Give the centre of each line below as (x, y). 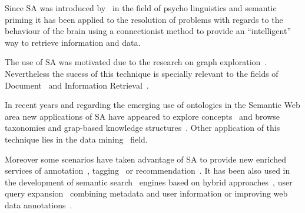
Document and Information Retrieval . (77, 85)
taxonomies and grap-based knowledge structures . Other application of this (142, 128)
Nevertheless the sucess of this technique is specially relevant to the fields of (142, 73)
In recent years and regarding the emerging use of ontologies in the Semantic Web (152, 105)
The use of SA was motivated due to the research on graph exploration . (136, 62)
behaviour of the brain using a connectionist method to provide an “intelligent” (148, 31)
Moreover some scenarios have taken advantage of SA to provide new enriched (145, 159)
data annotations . (39, 204)
